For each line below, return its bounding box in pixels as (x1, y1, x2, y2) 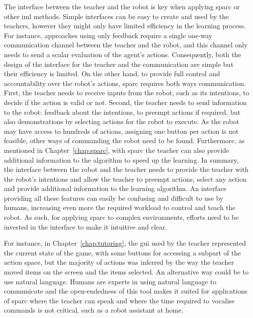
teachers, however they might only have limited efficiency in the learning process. (4, 21, 246, 31)
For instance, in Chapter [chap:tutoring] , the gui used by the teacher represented (4, 238, 246, 248)
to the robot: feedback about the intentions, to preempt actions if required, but (4, 106, 241, 117)
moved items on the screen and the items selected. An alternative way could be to (4, 267, 249, 277)
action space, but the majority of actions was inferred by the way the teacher (4, 257, 234, 267)
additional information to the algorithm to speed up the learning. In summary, (4, 154, 239, 165)
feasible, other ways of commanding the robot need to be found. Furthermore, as (4, 135, 245, 146)
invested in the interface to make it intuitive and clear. (4, 221, 167, 232)
